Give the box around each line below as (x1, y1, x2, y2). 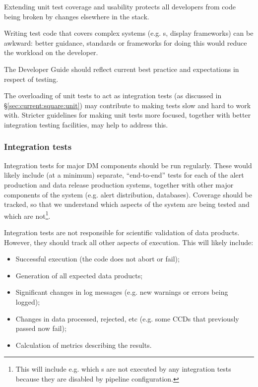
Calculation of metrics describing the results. (15, 339, 152, 350)
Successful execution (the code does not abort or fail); (15, 254, 180, 264)
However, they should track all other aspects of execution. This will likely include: (4, 237, 254, 247)
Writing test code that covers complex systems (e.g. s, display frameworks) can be (4, 28, 254, 38)
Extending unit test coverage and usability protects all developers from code (4, 1, 236, 11)
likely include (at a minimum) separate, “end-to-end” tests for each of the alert (4, 170, 244, 180)
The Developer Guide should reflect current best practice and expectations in (4, 64, 239, 74)
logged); (15, 296, 40, 307)
